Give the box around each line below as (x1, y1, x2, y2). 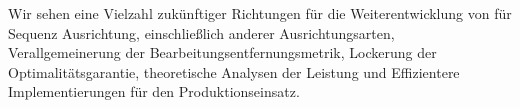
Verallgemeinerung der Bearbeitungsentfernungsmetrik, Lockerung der (8, 42, 437, 63)
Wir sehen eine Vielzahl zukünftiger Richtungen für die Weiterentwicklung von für (8, 3, 512, 23)
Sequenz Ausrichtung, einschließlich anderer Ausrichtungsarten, (8, 22, 395, 43)
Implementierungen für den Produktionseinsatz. (8, 81, 300, 102)
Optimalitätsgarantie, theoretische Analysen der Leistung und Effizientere (8, 61, 460, 82)
